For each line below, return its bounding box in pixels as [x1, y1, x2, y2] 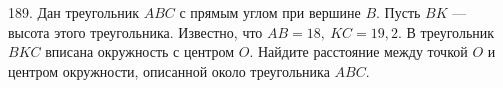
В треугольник [406, 21, 495, 42]
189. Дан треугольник [8, 2, 139, 22]
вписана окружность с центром [45, 41, 235, 62]
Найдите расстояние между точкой [257, 41, 468, 62]
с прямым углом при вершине [179, 2, 361, 22]
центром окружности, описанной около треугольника [8, 60, 330, 81]
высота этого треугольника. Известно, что [8, 21, 263, 42]
